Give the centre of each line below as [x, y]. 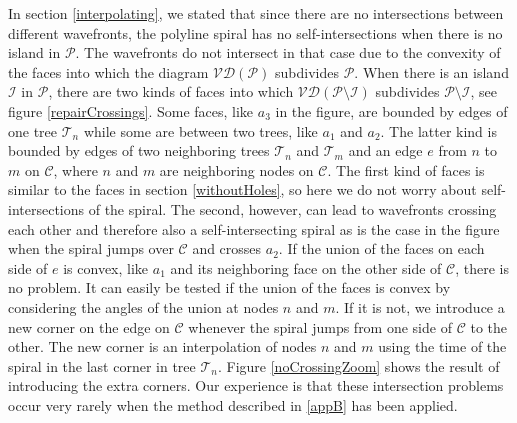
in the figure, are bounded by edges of [391, 110]
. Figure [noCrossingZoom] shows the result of [358, 365]
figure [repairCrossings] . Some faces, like [131, 110]
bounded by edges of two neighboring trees [139, 150]
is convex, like [106, 267]
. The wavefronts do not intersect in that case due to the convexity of [288, 52]
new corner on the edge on [89, 326]
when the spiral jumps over [91, 248]
